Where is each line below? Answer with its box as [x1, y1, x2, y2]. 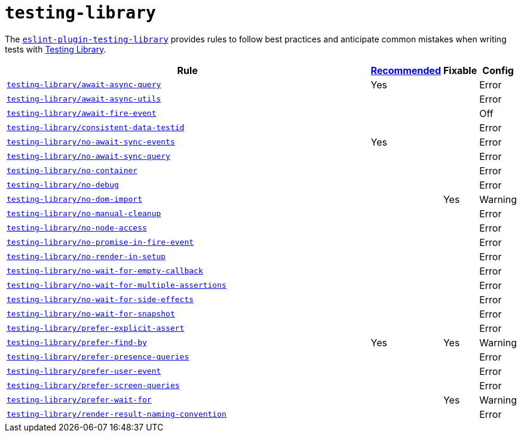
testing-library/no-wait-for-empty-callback [7, 266, 203, 276]
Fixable [443, 64, 477, 76]
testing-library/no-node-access [7, 223, 147, 233]
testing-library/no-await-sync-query [7, 152, 170, 161]
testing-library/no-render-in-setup [7, 252, 166, 261]
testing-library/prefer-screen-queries [7, 381, 180, 390]
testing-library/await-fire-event [7, 109, 157, 118]
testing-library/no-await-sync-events [7, 137, 175, 147]
